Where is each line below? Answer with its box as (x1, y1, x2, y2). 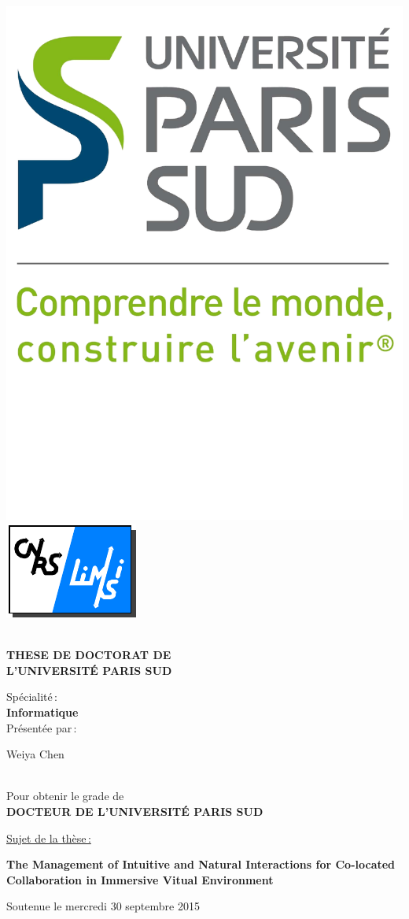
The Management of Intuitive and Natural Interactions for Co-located (6, 856, 396, 873)
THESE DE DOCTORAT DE (6, 647, 171, 663)
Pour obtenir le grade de (6, 787, 124, 804)
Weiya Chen (6, 746, 64, 762)
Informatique (6, 704, 79, 721)
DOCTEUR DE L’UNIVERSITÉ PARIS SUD (6, 802, 263, 819)
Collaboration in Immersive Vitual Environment (6, 871, 274, 888)
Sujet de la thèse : (6, 829, 91, 846)
